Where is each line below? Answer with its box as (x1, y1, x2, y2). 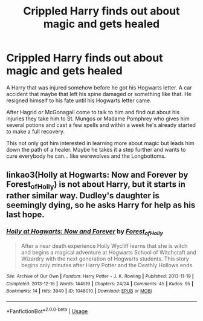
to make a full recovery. (6, 128, 65, 135)
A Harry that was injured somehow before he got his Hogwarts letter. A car (6, 83, 192, 91)
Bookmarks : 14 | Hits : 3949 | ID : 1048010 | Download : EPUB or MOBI (6, 288, 152, 294)
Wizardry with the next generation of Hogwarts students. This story (21, 255, 189, 262)
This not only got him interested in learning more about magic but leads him (6, 139, 195, 146)
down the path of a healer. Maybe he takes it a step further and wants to (6, 146, 186, 153)
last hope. (6, 209, 45, 219)
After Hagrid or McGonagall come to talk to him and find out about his (6, 108, 180, 115)
